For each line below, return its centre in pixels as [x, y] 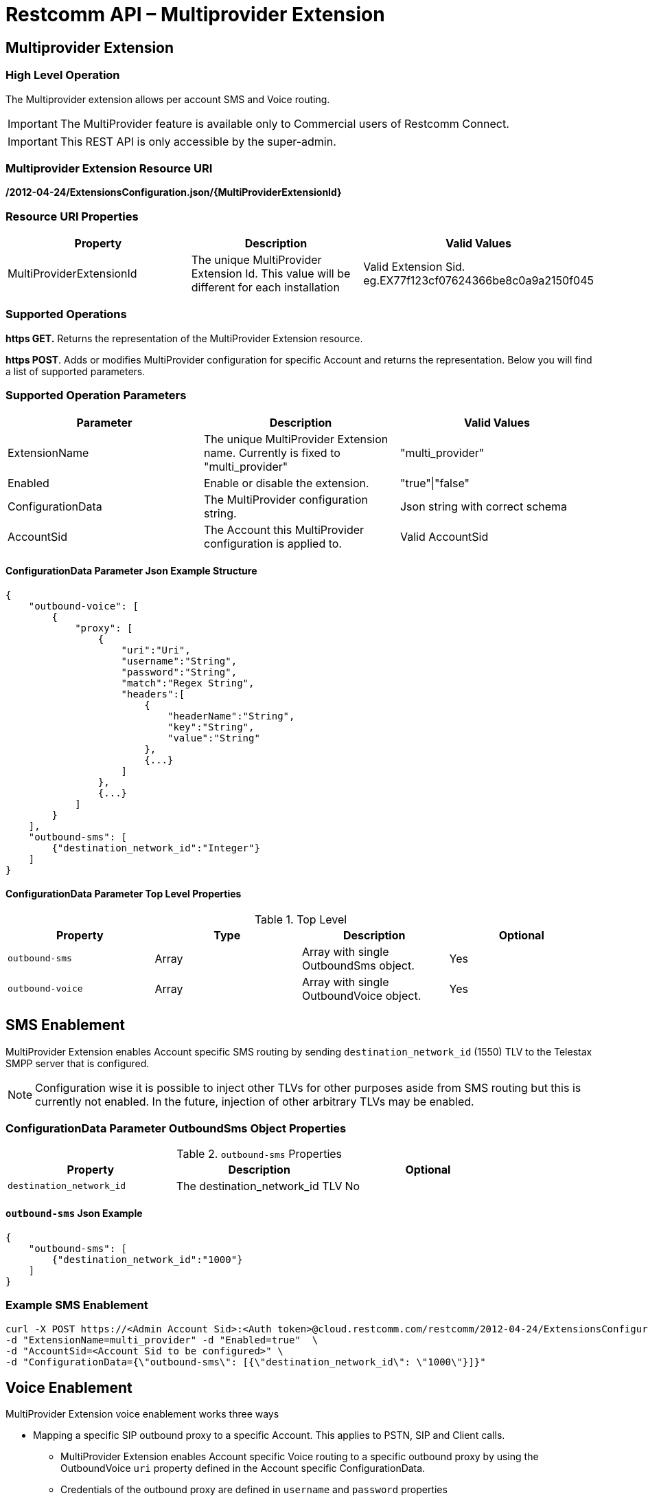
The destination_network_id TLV [259, 1186]
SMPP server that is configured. [78, 1063]
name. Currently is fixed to [272, 452]
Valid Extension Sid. [414, 267]
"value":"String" [214, 738]
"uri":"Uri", [156, 650]
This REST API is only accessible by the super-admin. [198, 141]
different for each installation [265, 288]
